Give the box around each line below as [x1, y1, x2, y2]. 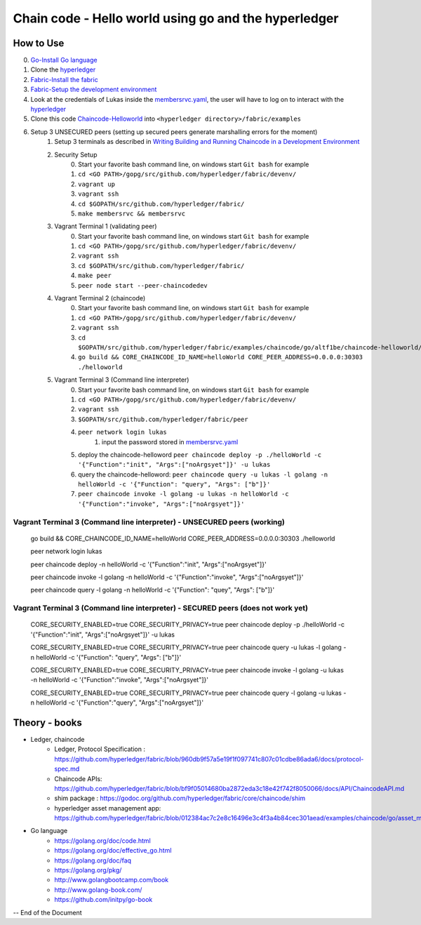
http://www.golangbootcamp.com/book [54, 876, 169, 884]
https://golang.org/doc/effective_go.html [54, 846, 172, 855]
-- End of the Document [13, 908, 82, 917]
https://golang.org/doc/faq [54, 856, 132, 865]
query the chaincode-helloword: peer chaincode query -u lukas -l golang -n [78, 470, 328, 479]
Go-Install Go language [30, 56, 98, 65]
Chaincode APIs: [54, 774, 102, 783]
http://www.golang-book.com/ [54, 885, 142, 894]
